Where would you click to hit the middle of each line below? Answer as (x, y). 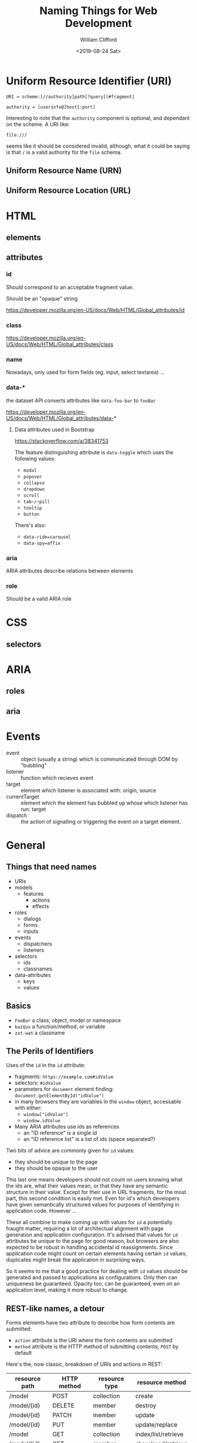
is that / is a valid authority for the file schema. (64, 152)
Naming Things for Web (98, 11)
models (23, 887)
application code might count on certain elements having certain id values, (97, 1254)
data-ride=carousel (47, 537)
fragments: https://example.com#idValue (64, 1077)
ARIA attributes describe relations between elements (70, 571)
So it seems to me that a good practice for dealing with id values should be (97, 1271)
